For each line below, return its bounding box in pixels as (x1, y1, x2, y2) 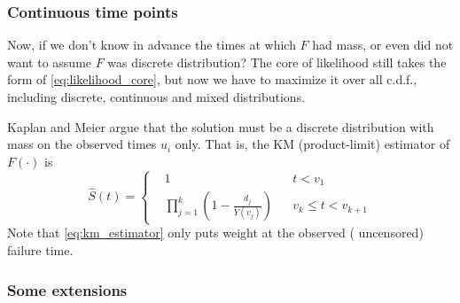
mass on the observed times (7, 135, 157, 153)
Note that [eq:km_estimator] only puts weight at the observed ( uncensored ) (7, 223, 424, 242)
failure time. (7, 241, 74, 259)
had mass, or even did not (312, 35, 454, 54)
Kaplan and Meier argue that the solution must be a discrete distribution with (7, 117, 434, 136)
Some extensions (7, 278, 128, 300)
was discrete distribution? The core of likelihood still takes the (107, 52, 447, 71)
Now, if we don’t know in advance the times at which (7, 35, 296, 54)
